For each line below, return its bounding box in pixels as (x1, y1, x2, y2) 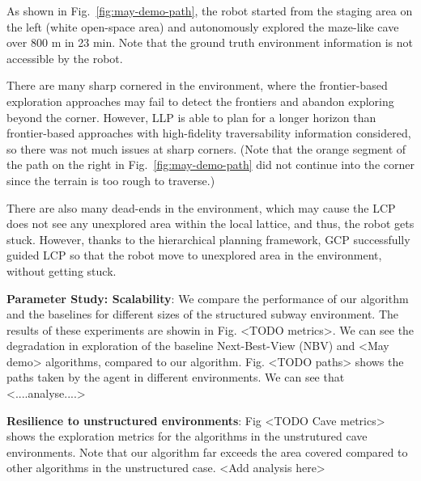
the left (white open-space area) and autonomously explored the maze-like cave (6, 18, 399, 35)
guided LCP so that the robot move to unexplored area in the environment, (6, 247, 382, 264)
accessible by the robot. (6, 49, 123, 66)
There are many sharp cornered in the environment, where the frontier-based (6, 77, 388, 94)
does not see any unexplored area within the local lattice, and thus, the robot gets (6, 215, 415, 232)
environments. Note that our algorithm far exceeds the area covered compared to (6, 443, 408, 460)
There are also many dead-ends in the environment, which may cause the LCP (6, 199, 396, 216)
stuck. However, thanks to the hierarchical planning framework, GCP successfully (6, 230, 410, 247)
